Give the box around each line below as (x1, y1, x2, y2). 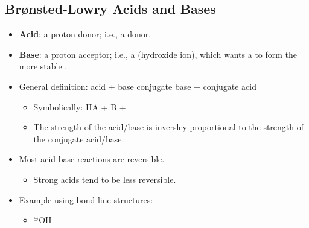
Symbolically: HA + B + (33, 100, 126, 113)
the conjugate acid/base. (33, 132, 124, 145)
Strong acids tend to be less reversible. (33, 173, 176, 185)
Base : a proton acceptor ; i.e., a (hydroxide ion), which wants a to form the (19, 48, 298, 60)
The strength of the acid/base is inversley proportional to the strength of (33, 121, 304, 133)
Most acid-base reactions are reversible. (19, 153, 165, 165)
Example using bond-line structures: (19, 193, 153, 206)
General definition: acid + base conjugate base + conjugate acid (19, 80, 256, 92)
